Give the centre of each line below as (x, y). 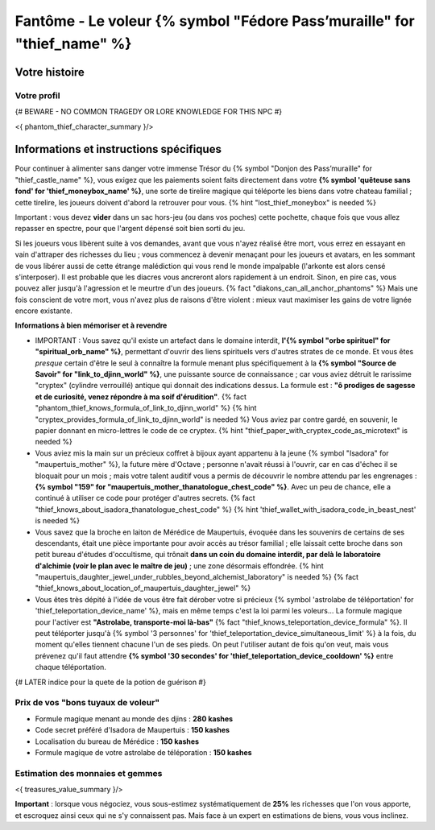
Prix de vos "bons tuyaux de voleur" (87, 703)
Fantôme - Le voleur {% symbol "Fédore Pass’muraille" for (215, 21)
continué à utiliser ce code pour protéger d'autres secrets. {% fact (145, 498)
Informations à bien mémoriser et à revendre (91, 325)
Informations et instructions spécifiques (118, 149)
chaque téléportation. (70, 667)
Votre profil (37, 95)
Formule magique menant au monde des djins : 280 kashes (134, 719)
